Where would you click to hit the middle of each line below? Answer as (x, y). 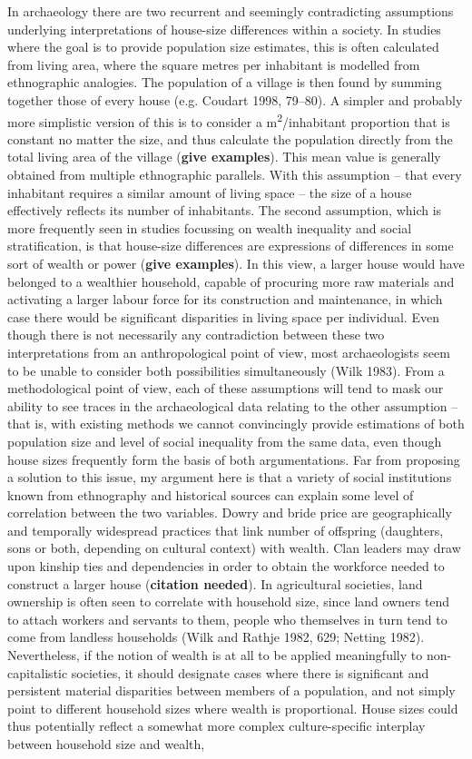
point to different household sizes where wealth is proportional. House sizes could (233, 708)
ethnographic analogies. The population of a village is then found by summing (225, 82)
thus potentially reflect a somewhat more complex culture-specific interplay (216, 726)
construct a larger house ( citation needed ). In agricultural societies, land (215, 583)
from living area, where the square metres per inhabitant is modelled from (214, 64)
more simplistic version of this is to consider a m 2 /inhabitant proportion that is (229, 120)
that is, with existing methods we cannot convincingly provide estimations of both (236, 424)
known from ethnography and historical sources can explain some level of (211, 494)
